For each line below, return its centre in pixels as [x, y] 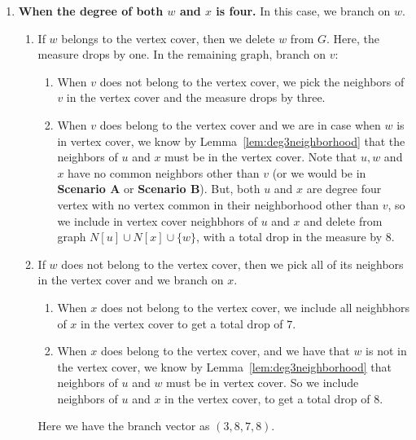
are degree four [344, 189]
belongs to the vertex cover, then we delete [168, 38]
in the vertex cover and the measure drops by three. [196, 97]
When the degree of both [91, 11]
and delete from [343, 220]
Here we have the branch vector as [124, 426]
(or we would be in [319, 172]
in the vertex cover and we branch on [131, 280]
